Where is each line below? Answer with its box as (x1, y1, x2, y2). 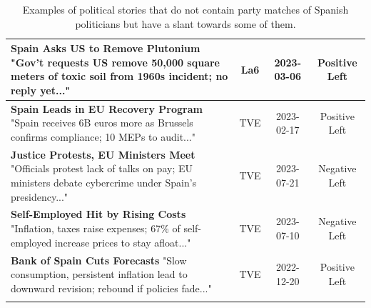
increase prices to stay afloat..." (54, 234, 191, 249)
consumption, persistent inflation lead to (11, 267, 188, 282)
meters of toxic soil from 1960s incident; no (11, 69, 228, 84)
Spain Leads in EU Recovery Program (11, 101, 203, 116)
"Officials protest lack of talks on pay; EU (11, 161, 193, 176)
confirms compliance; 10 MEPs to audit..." (11, 129, 195, 144)
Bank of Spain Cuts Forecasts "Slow (11, 252, 187, 267)
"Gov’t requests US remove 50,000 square (11, 54, 220, 69)
